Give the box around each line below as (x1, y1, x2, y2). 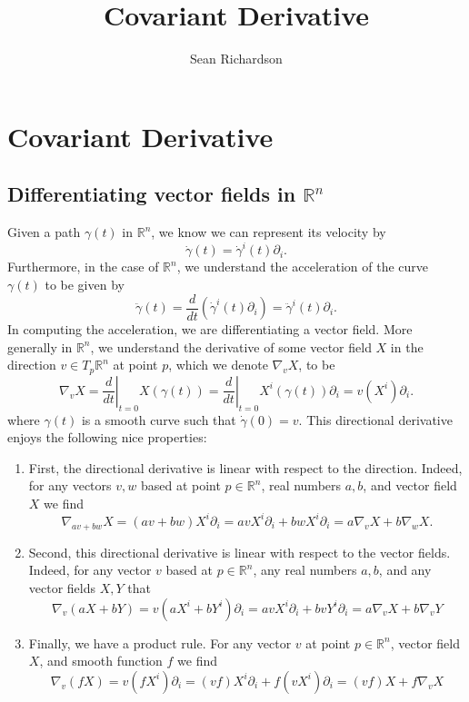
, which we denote (168, 355, 268, 374)
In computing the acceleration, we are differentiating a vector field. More (7, 320, 413, 339)
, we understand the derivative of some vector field (90, 337, 372, 356)
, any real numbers (253, 560, 357, 579)
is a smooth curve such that (81, 410, 236, 429)
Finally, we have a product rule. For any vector (28, 633, 292, 652)
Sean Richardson (190, 49, 283, 68)
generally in (7, 337, 73, 356)
